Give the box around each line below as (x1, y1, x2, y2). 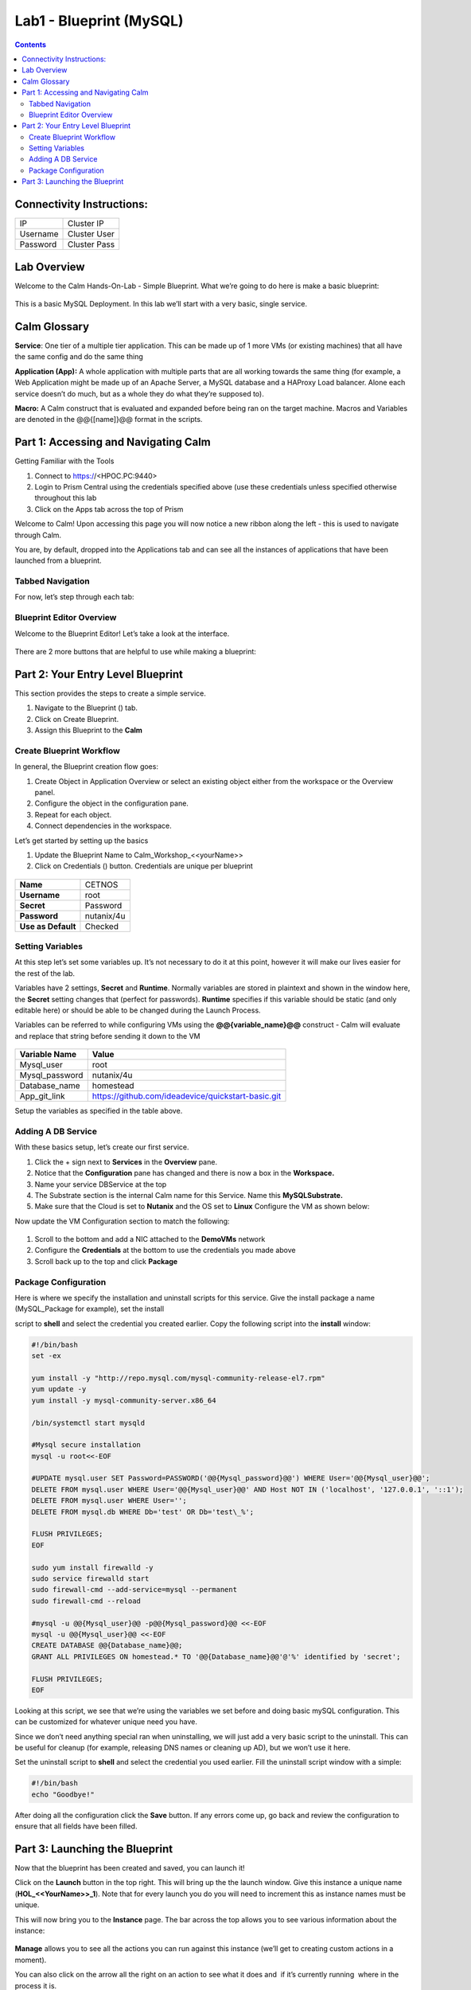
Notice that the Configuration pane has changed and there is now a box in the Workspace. (34, 1169, 335, 1178)
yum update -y (31, 1385, 87, 1394)
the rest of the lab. (14, 968, 76, 978)
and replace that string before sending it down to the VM (14, 1031, 200, 1040)
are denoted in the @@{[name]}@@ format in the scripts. (14, 415, 203, 424)
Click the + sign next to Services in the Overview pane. (34, 1157, 218, 1166)
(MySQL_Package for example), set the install (14, 1304, 165, 1313)
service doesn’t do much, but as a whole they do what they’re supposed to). (14, 388, 264, 398)
